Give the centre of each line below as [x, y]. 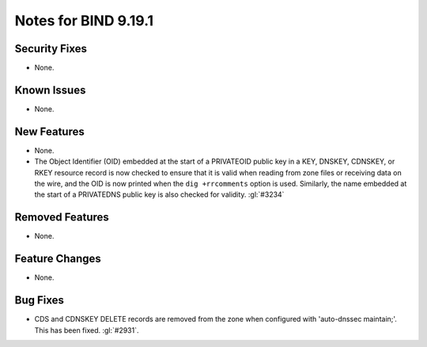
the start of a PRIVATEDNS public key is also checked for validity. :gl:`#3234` [159, 194]
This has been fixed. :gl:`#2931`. [87, 330]
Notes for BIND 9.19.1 [84, 21]
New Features [49, 132]
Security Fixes [51, 49]
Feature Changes [58, 259]
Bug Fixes [40, 300]
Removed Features [62, 217]
